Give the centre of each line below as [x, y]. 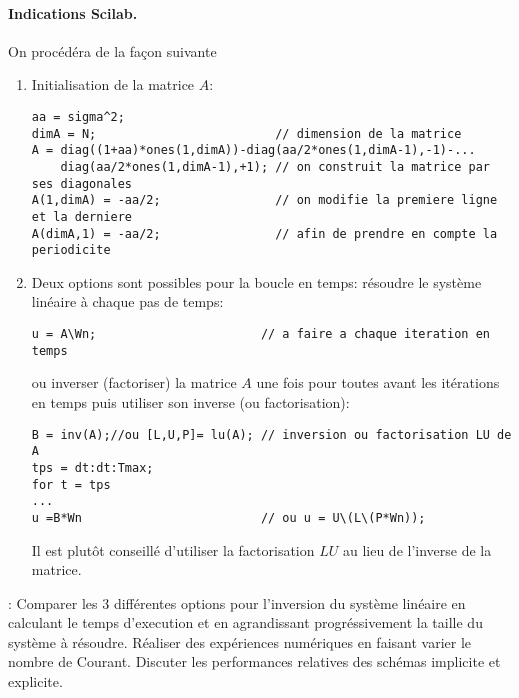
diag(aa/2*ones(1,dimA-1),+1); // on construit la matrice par [275, 166]
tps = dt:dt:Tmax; [92, 467]
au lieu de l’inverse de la [417, 549]
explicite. [35, 681]
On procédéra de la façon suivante [112, 50]
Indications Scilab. [73, 12]
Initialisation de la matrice [113, 84]
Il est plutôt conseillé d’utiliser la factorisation [173, 549]
